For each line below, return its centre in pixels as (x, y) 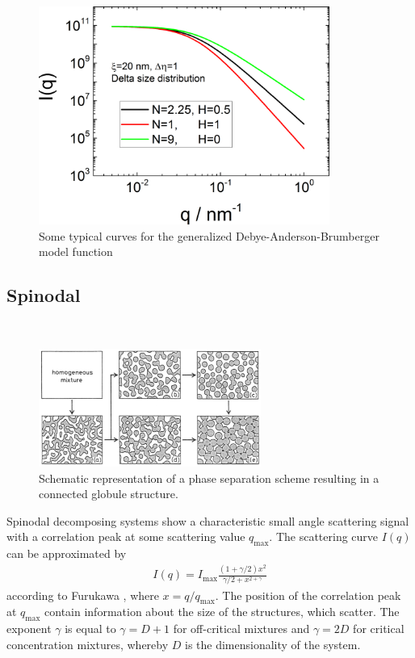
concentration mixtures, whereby (88, 644)
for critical (379, 629)
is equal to (90, 629)
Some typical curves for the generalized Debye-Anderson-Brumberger (209, 235)
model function (76, 251)
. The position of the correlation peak (308, 595)
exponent (29, 629)
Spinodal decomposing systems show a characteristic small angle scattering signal (208, 520)
